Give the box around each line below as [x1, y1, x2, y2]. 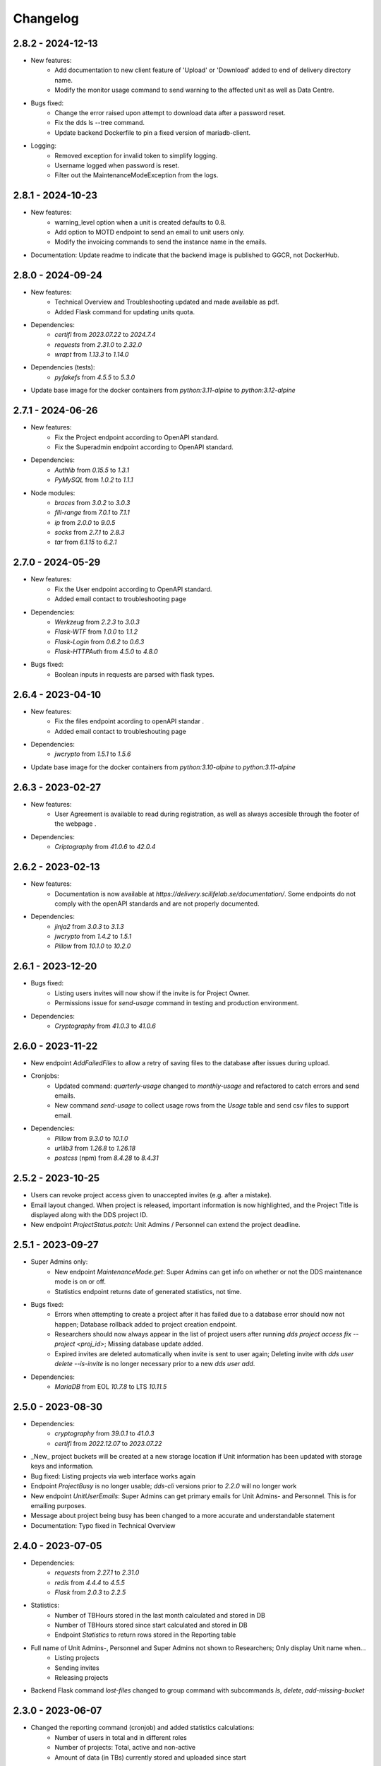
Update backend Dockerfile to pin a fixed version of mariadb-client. [54, 128, 250, 137]
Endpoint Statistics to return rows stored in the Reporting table [54, 1630, 236, 1639]
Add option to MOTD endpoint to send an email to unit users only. [54, 228, 245, 237]
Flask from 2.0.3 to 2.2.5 [54, 1588, 126, 1596]
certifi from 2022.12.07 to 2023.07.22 [54, 1439, 162, 1447]
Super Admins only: [30, 1257, 88, 1266]
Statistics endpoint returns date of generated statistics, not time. [54, 1287, 242, 1296]
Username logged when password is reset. [54, 161, 180, 170]
